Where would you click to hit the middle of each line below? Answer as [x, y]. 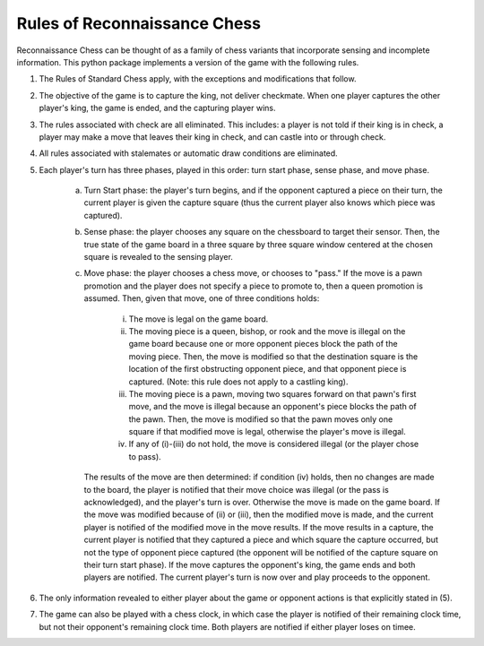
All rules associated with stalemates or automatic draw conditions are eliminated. [188, 153]
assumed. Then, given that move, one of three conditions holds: [202, 298]
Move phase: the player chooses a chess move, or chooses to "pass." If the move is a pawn [253, 273]
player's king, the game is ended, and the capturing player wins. [158, 108]
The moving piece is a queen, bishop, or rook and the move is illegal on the [267, 331]
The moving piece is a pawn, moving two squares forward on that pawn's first [272, 393]
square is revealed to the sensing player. [158, 257]
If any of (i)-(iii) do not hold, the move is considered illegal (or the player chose [274, 444]
